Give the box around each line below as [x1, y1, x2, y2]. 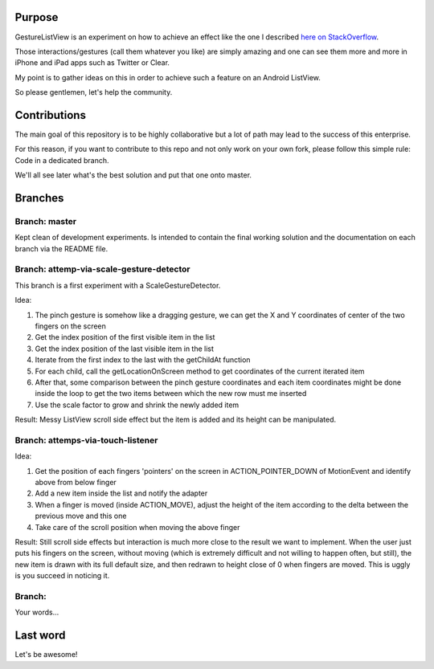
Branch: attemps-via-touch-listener [14, 434, 158, 446]
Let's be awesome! [14, 650, 78, 659]
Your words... [14, 607, 59, 618]
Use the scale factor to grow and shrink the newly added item [35, 400, 240, 410]
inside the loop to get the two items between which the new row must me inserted [35, 389, 307, 398]
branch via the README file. [14, 243, 108, 253]
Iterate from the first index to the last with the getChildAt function [35, 355, 251, 365]
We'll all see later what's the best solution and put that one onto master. [14, 170, 252, 180]
